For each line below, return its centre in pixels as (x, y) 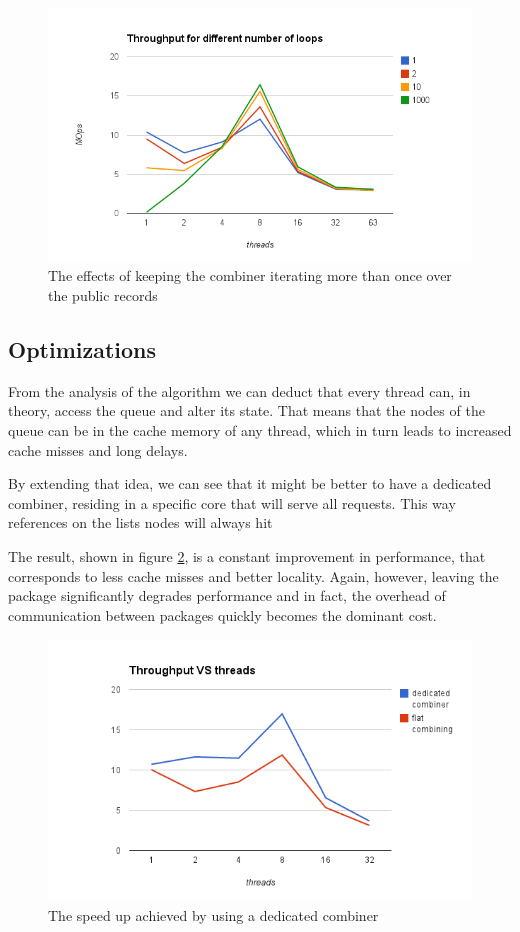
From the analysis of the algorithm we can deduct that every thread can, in (239, 390)
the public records (103, 294)
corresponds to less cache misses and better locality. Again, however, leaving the (253, 575)
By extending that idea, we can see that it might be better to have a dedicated (250, 483)
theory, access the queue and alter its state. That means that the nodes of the (246, 410)
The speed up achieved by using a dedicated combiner (213, 915)
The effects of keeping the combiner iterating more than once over (250, 275)
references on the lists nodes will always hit (140, 522)
